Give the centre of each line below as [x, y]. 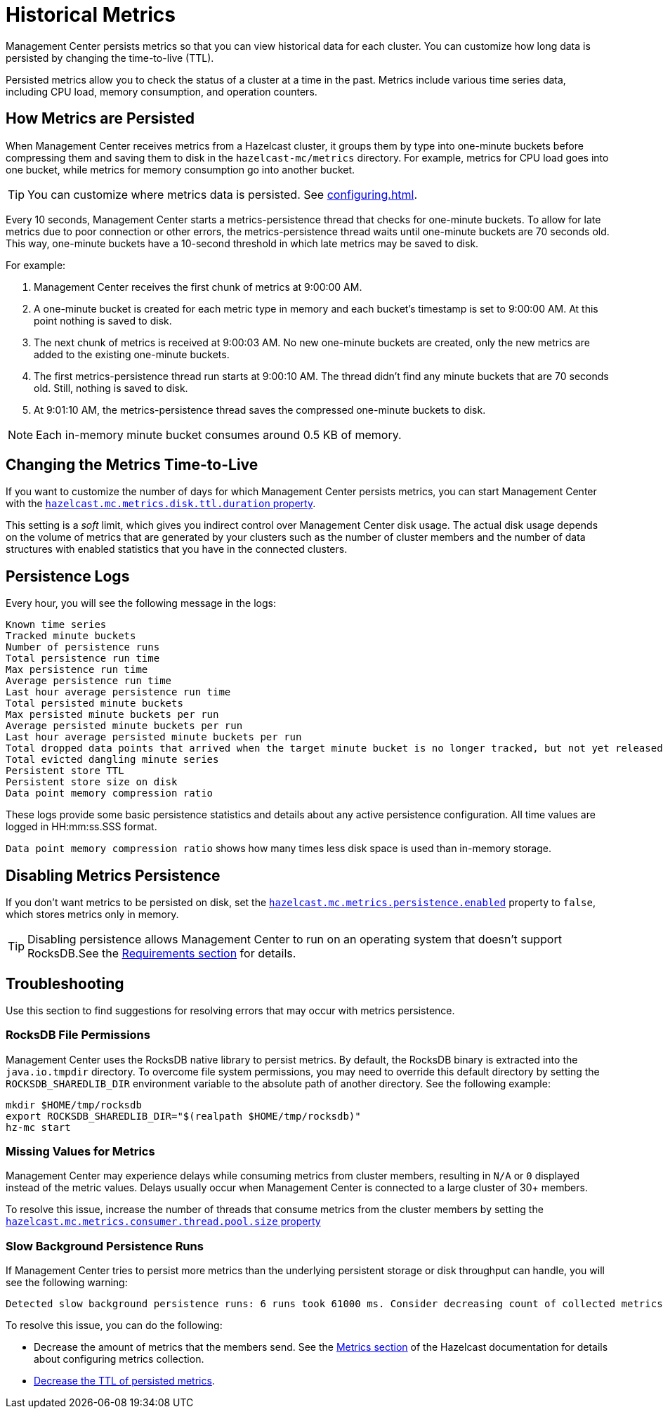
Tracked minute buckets [71, 636]
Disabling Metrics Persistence [113, 875]
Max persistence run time [77, 670]
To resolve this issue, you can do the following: [114, 1325]
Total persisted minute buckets [94, 703]
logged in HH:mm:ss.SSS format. [81, 827]
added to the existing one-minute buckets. [132, 354]
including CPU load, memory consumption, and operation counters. [162, 91]
